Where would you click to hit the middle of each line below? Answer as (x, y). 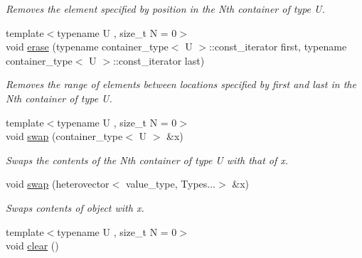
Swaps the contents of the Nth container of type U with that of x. (147, 160)
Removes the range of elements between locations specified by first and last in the (181, 84)
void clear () (32, 246)
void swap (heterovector (58, 184)
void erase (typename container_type (87, 47)
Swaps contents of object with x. (75, 207)
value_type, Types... (171, 184)
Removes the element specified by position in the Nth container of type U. (165, 9)
